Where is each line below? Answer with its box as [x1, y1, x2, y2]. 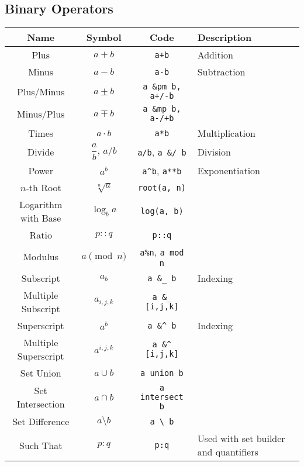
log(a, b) [140, 206, 184, 216]
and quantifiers [197, 445, 258, 459]
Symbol [86, 30, 122, 44]
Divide [27, 145, 54, 159]
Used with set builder [197, 432, 285, 446]
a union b [140, 368, 184, 378]
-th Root [26, 181, 61, 195]
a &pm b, [143, 82, 181, 92]
